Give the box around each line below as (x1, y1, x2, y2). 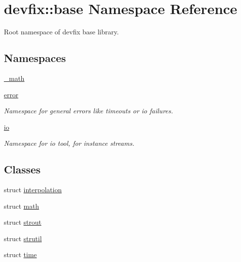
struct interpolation (4, 185, 62, 195)
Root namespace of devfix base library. (4, 27, 119, 37)
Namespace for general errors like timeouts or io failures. (4, 106, 173, 116)
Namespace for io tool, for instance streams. (4, 138, 134, 148)
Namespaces (4, 50, 66, 65)
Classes (4, 162, 41, 177)
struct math (4, 200, 39, 211)
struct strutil (4, 233, 42, 243)
